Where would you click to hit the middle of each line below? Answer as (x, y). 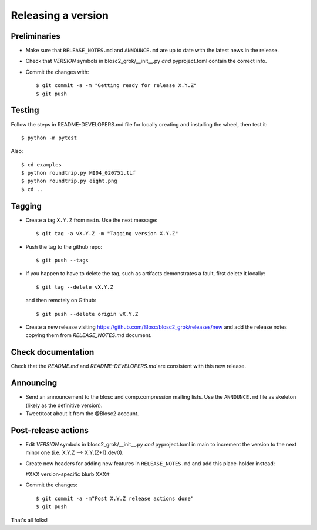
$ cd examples (41, 164)
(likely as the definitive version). (64, 405)
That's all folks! (29, 520)
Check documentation (53, 352)
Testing (25, 110)
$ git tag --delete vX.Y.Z (75, 287)
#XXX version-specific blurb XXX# (68, 474)
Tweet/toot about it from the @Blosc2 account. (82, 413)
